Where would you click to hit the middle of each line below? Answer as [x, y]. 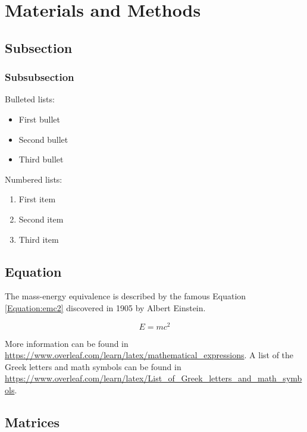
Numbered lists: [34, 179]
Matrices [32, 422]
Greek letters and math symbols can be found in [93, 366]
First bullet [39, 119]
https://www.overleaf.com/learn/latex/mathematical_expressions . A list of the [149, 355]
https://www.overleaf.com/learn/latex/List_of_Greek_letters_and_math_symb [153, 378]
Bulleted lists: [30, 99]
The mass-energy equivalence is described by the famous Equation [126, 296]
